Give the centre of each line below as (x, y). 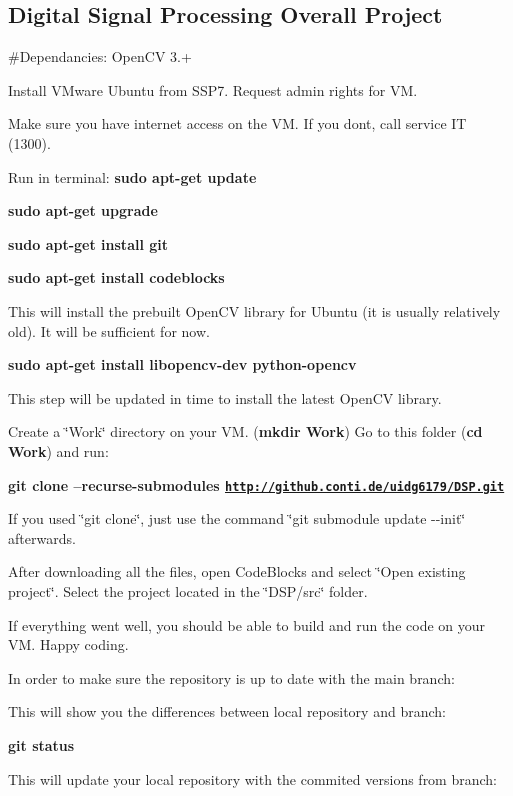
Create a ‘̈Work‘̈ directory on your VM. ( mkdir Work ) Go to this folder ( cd (245, 431)
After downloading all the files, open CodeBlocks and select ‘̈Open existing (237, 571)
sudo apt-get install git (88, 243)
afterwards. (42, 537)
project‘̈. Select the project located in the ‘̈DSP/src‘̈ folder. (188, 590)
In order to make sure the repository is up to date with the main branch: (231, 677)
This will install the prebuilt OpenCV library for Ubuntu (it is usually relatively (254, 310)
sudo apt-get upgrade (83, 210)
